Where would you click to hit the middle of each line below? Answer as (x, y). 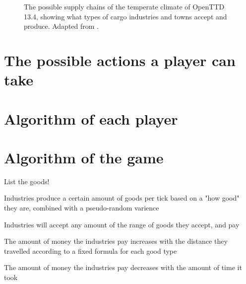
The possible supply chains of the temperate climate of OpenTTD (124, 6)
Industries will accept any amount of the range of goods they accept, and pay (122, 224)
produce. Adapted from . (61, 26)
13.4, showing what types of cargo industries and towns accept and (125, 16)
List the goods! (27, 181)
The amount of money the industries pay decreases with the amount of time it (123, 267)
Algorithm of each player (91, 118)
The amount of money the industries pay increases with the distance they (116, 241)
